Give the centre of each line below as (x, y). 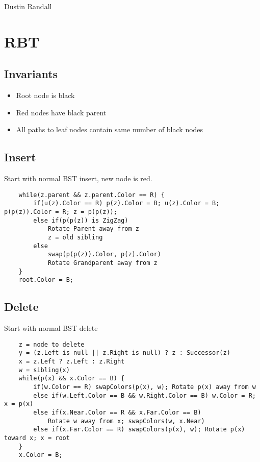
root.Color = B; (46, 280)
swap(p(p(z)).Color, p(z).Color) (104, 254)
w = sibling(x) (44, 370)
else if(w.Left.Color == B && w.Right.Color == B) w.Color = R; (145, 395)
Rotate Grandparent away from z (102, 263)
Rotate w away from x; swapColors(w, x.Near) (126, 421)
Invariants (31, 74)
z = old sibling (75, 238)
